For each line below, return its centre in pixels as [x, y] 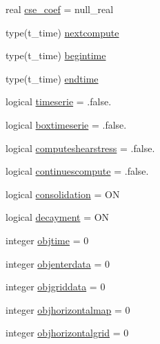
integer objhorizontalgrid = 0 [67, 333]
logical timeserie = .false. [59, 101]
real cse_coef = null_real [60, 9]
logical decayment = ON [58, 217]
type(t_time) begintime [56, 55]
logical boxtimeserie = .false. [66, 124]
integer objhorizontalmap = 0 [68, 309]
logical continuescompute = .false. [77, 171]
